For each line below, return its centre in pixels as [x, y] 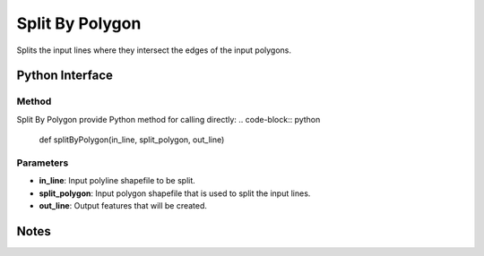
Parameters [43, 163]
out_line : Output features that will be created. [123, 206]
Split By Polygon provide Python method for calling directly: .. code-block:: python [169, 119]
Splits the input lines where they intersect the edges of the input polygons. [154, 50]
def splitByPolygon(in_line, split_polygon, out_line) [132, 140]
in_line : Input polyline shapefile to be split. [117, 181]
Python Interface [65, 76]
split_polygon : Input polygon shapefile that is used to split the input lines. [175, 193]
